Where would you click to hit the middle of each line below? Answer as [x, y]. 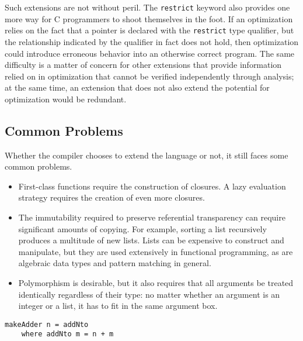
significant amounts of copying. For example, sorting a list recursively [142, 228]
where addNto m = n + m [67, 334]
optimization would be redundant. [66, 99]
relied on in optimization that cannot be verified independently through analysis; [149, 76]
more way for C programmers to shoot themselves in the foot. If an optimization [149, 18]
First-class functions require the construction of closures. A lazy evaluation [152, 186]
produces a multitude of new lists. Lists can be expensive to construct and [151, 240]
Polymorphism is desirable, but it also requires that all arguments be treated [156, 283]
